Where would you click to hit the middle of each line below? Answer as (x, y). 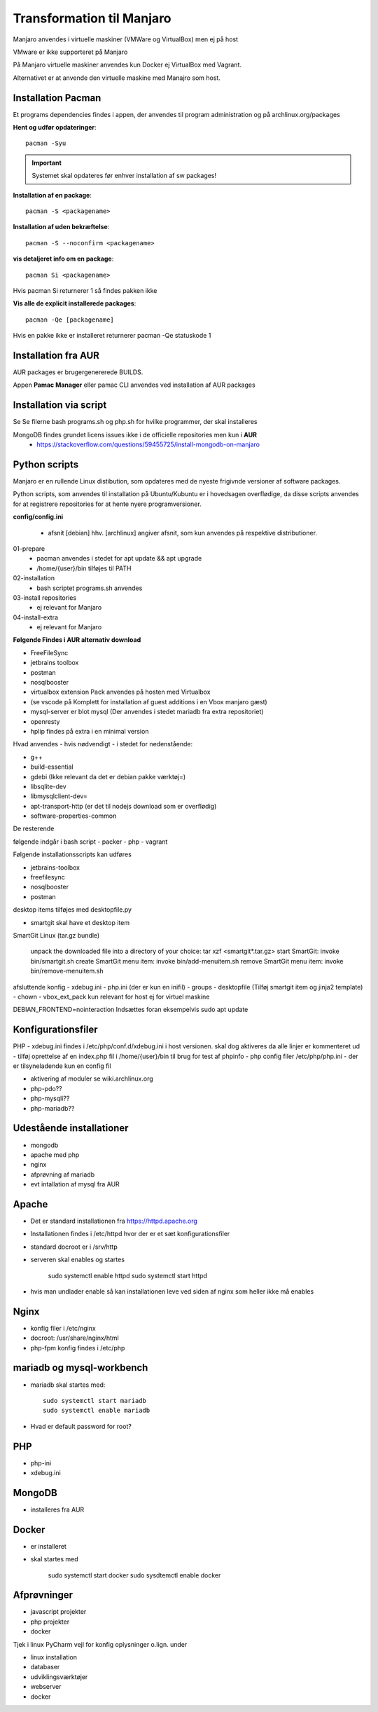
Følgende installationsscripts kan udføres (72, 854)
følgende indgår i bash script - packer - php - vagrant (90, 842)
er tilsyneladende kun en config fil (62, 1066)
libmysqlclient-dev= (59, 796)
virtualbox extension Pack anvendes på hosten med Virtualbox (120, 692)
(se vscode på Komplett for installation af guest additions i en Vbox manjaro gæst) (149, 701)
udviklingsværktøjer (59, 1677)
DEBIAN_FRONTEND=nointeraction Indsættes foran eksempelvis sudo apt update (131, 1010)
